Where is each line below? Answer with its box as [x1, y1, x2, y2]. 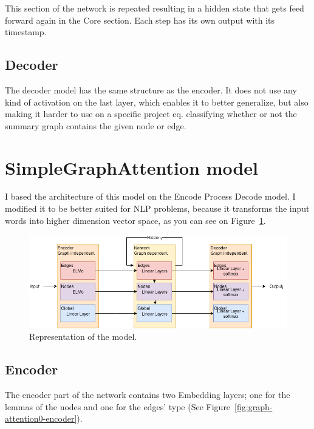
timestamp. [5, 25, 47, 38]
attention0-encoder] [5, 412, 77, 425]
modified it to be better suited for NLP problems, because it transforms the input [5, 202, 310, 215]
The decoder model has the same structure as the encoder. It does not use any [5, 83, 297, 96]
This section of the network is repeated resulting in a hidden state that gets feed [5, 2, 304, 14]
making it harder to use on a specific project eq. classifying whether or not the [5, 107, 297, 120]
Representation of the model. [29, 330, 137, 343]
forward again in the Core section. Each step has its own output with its [5, 13, 275, 26]
